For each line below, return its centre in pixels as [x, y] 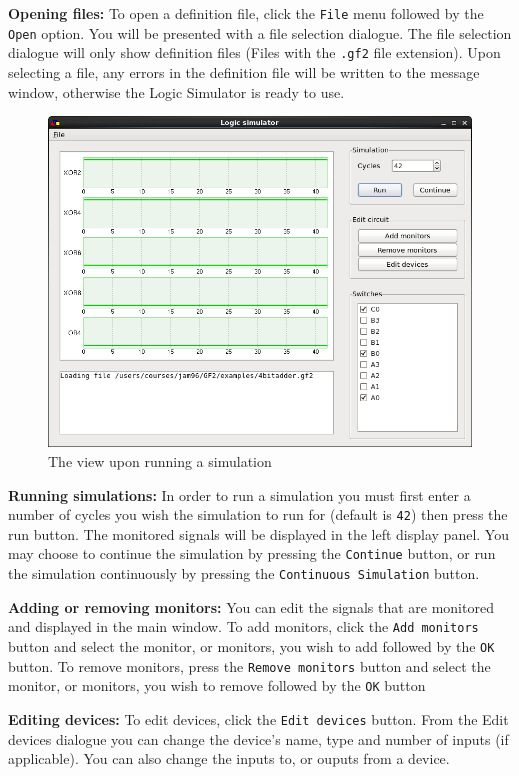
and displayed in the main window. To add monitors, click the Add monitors [243, 626]
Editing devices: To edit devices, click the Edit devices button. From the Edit [258, 718]
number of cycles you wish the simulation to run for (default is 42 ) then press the [258, 514]
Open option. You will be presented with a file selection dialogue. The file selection [260, 32]
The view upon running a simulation [160, 460]
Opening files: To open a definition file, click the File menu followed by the [246, 13]
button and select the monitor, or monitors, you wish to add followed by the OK [251, 645]
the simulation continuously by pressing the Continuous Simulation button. [244, 573]
